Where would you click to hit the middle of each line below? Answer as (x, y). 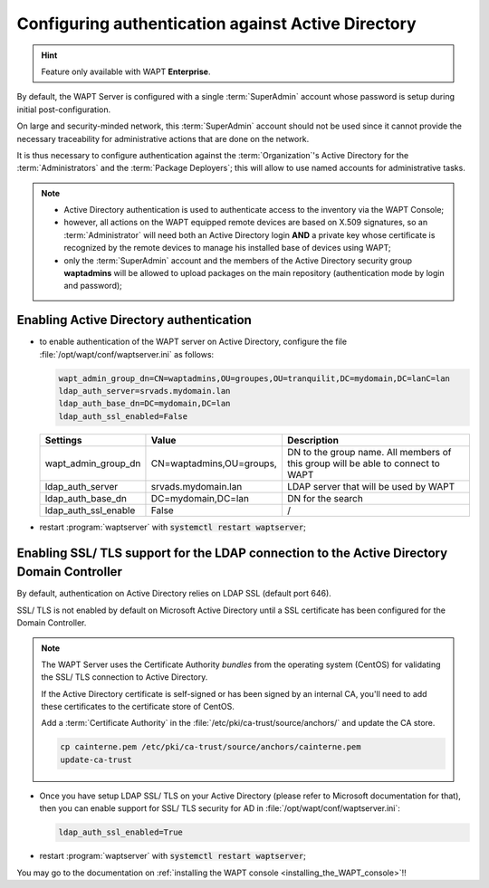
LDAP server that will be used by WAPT (371, 486)
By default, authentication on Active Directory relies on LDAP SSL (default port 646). (174, 594)
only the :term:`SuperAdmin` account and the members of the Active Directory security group (238, 260)
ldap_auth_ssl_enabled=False (123, 416)
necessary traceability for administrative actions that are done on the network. (163, 138)
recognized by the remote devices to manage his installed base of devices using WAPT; (227, 248)
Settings (63, 440)
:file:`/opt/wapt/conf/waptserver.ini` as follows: (127, 354)
